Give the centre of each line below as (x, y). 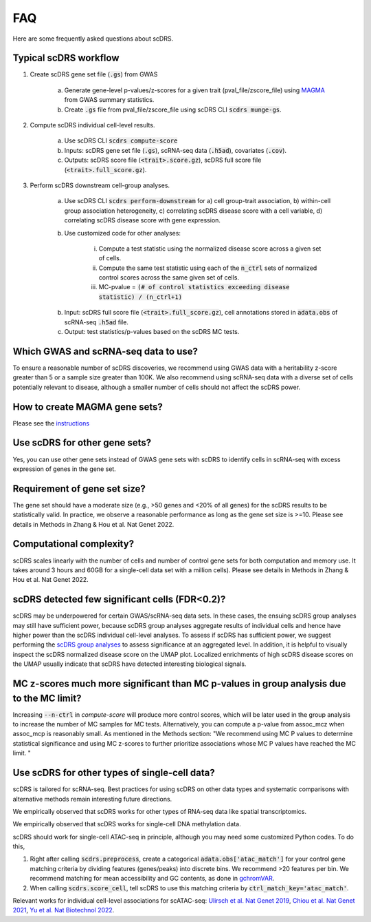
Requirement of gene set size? (79, 489)
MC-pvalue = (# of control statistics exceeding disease (194, 287)
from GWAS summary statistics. (109, 100)
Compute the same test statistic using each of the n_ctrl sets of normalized (208, 268)
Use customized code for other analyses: (123, 233)
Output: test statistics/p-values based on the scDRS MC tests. (152, 332)
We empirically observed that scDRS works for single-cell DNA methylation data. (127, 824)
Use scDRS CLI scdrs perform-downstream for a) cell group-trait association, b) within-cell (198, 201)
